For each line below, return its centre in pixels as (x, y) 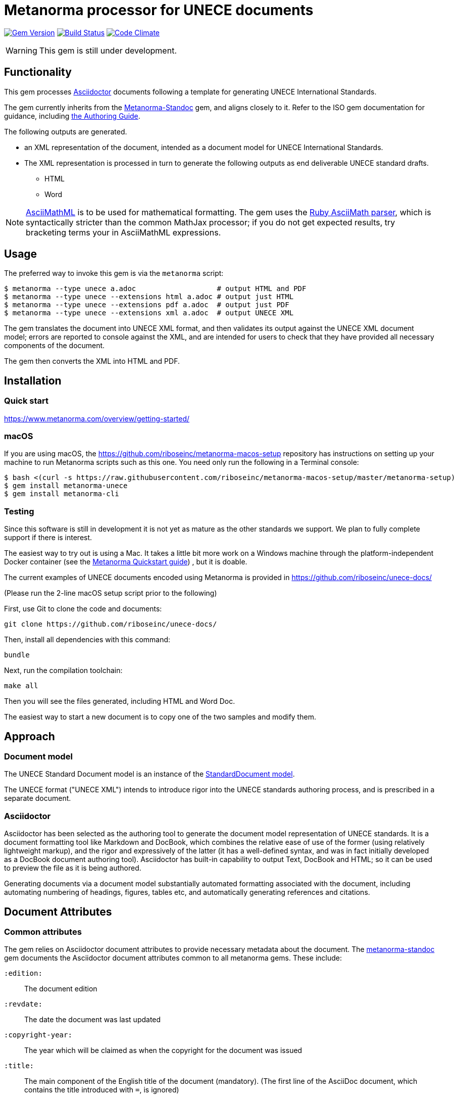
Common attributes (43, 932)
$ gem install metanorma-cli (62, 494)
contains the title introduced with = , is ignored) (102, 1090)
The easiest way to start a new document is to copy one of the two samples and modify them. (160, 717)
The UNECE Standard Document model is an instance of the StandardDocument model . (149, 774)
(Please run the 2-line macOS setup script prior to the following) (111, 593)
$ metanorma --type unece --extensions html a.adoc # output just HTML (149, 297)
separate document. (38, 798)
